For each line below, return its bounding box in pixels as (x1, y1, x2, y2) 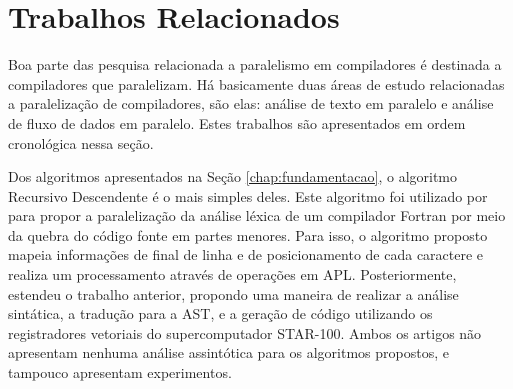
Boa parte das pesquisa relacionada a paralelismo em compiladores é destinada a (8, 54, 502, 75)
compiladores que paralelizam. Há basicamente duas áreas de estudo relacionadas (8, 73, 505, 94)
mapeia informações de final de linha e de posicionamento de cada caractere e (8, 244, 484, 265)
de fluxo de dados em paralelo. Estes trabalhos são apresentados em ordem (8, 112, 466, 133)
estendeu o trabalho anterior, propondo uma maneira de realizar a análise (8, 283, 459, 304)
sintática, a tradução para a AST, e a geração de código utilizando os (8, 303, 433, 324)
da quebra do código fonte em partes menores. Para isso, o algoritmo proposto (8, 224, 488, 245)
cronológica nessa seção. (8, 132, 154, 153)
